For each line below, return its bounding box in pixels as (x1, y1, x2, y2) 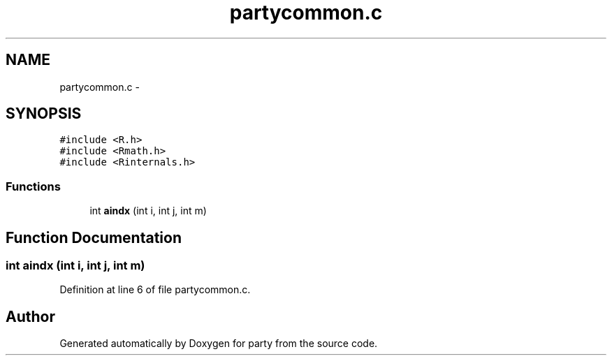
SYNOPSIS (6, 105, 82, 123)
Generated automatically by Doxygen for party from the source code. (59, 337, 378, 350)
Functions (6, 179, 61, 193)
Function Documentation (6, 228, 182, 246)
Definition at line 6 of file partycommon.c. (59, 283, 251, 296)
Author (6, 307, 55, 325)
